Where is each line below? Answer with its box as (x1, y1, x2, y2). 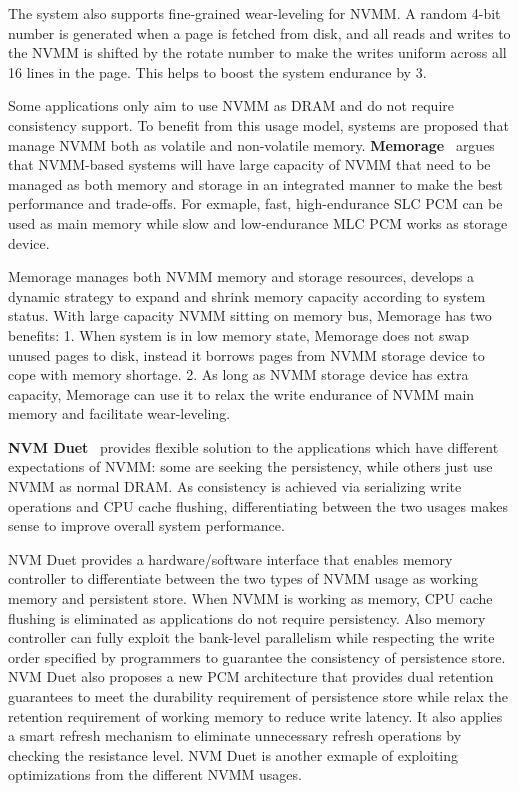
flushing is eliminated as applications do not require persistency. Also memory (8, 607, 486, 628)
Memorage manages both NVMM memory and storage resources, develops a (8, 266, 475, 287)
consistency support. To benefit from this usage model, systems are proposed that (8, 114, 509, 135)
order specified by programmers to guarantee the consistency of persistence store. (8, 646, 506, 667)
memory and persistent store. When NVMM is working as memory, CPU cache (8, 588, 493, 609)
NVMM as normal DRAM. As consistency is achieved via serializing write (8, 476, 462, 497)
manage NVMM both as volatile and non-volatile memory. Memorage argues (8, 134, 495, 155)
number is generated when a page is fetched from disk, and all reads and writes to (8, 22, 511, 43)
